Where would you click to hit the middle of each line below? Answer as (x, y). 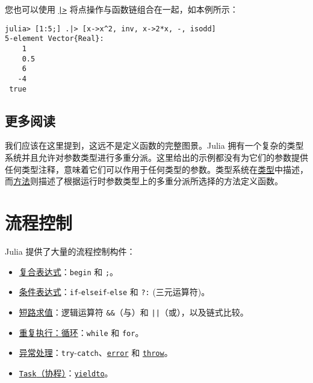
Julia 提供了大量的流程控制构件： (70, 251)
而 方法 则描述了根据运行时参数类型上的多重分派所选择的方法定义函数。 (144, 181)
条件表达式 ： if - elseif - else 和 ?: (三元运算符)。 (114, 292)
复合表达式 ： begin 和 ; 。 (69, 271)
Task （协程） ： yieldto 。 (66, 372)
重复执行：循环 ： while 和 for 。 (81, 332)
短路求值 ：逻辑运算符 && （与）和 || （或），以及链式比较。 (134, 312)
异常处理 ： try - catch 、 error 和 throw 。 (96, 353)
